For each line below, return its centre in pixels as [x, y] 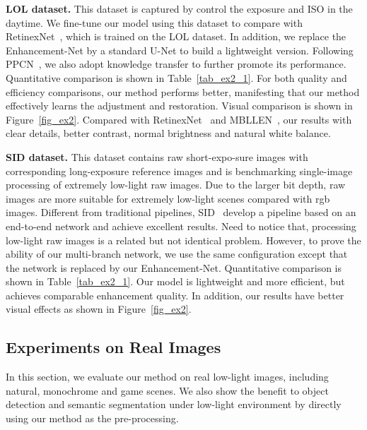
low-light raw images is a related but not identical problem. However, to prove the [183, 240]
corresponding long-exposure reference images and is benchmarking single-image [179, 171]
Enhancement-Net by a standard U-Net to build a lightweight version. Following [180, 50]
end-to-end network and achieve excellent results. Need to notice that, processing [181, 226]
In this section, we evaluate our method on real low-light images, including [167, 377]
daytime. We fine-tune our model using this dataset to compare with [154, 22]
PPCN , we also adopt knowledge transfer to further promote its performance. [176, 64]
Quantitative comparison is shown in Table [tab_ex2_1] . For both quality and [176, 77]
